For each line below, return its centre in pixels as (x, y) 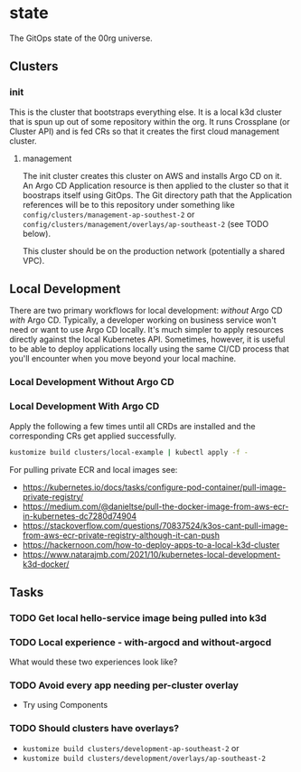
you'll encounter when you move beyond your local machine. (123, 359)
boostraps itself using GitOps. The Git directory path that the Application (157, 195)
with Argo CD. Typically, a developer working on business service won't (143, 320)
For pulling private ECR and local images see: (94, 469)
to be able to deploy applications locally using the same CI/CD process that (149, 349)
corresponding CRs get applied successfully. (93, 436)
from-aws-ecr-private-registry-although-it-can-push (121, 535)
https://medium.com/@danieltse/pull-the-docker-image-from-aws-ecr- (155, 506)
